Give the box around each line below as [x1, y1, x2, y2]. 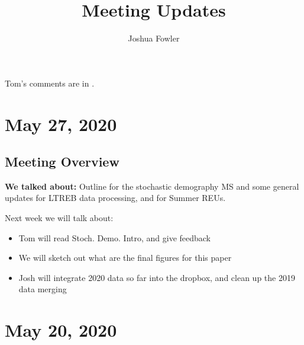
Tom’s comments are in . [5, 76, 95, 89]
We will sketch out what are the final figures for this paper [18, 251, 232, 264]
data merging [18, 283, 67, 295]
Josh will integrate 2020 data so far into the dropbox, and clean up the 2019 [18, 271, 295, 283]
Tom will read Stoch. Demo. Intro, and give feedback [18, 231, 211, 244]
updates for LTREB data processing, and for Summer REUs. [5, 191, 226, 204]
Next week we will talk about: [5, 212, 114, 224]
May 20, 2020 [5, 318, 117, 342]
